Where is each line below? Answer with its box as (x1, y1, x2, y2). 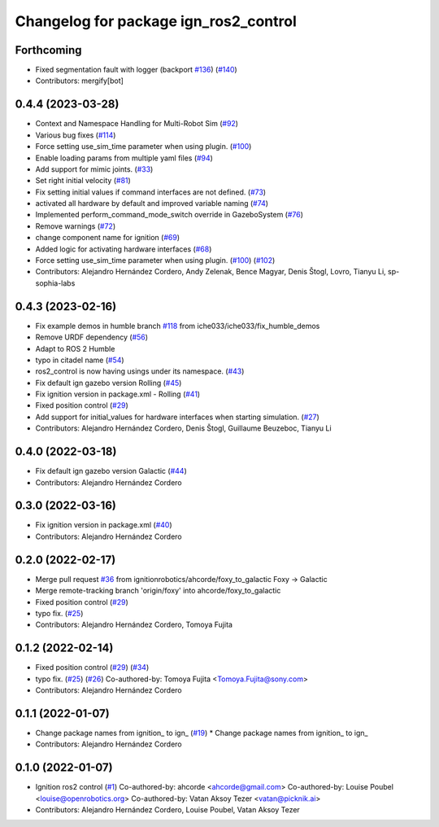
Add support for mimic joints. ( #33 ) (35, 164, 154, 174)
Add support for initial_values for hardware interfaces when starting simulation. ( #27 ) (35, 412, 320, 422)
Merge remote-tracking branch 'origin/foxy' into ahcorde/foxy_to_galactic (35, 586, 281, 596)
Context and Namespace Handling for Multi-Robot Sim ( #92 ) (35, 119, 239, 129)
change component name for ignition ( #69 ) (35, 233, 180, 243)
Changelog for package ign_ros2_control (15, 12, 297, 30)
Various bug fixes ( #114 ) (35, 130, 116, 140)
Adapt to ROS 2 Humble (35, 343, 115, 353)
